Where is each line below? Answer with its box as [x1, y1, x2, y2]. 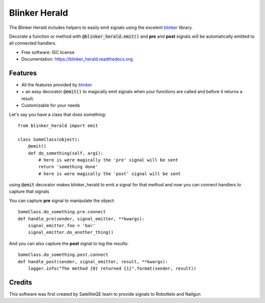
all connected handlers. [9, 40, 57, 46]
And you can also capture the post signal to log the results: [9, 240, 129, 246]
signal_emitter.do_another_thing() [27, 229, 114, 235]
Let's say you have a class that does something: [9, 111, 106, 117]
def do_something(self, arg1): [27, 150, 104, 156]
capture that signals [9, 189, 50, 195]
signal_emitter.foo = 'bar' [27, 223, 96, 228]
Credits [9, 278, 32, 286]
